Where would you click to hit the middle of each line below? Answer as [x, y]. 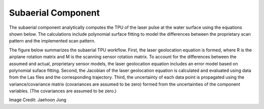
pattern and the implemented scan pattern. [52, 41]
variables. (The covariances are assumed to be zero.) [63, 91]
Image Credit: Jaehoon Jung [38, 100]
